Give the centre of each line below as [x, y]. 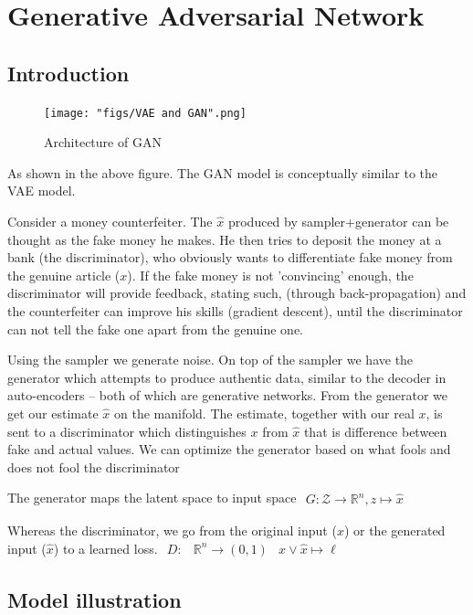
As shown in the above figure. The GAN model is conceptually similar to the [223, 172]
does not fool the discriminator [94, 467]
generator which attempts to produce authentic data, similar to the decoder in [227, 377]
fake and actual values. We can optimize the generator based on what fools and [229, 449]
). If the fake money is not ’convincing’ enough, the [270, 275]
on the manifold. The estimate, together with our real [264, 413]
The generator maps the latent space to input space [152, 498]
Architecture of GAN [103, 142]
